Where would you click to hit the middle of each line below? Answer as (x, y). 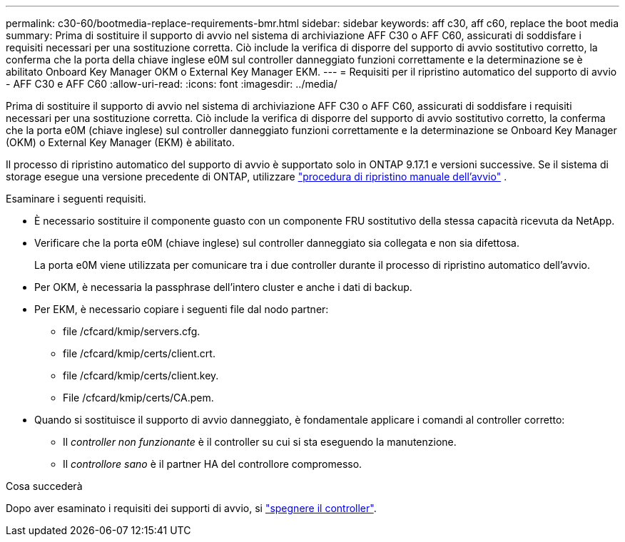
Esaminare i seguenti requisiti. (76, 199)
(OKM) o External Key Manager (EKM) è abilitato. (120, 142)
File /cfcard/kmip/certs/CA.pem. (138, 398)
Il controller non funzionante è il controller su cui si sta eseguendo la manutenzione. (260, 442)
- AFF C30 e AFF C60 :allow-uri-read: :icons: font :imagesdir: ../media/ (172, 84)
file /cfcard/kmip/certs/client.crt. (139, 353)
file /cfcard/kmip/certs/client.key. (141, 375)
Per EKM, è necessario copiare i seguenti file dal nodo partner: (182, 309)
